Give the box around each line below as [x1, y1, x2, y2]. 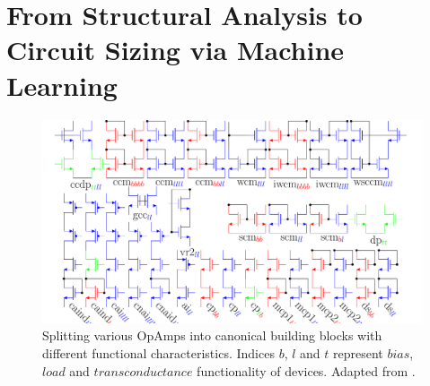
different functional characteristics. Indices [42, 344, 275, 362]
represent [333, 344, 383, 362]
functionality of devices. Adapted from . [197, 361, 416, 380]
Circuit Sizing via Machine [6, 31, 345, 68]
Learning [6, 66, 118, 103]
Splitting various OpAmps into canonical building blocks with [42, 326, 382, 345]
